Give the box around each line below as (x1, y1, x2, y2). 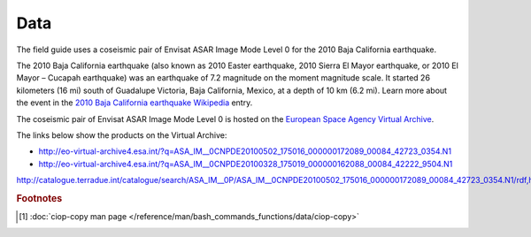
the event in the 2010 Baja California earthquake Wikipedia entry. (16, 97, 253, 108)
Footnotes (16, 192, 63, 204)
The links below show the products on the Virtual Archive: (16, 129, 227, 141)
